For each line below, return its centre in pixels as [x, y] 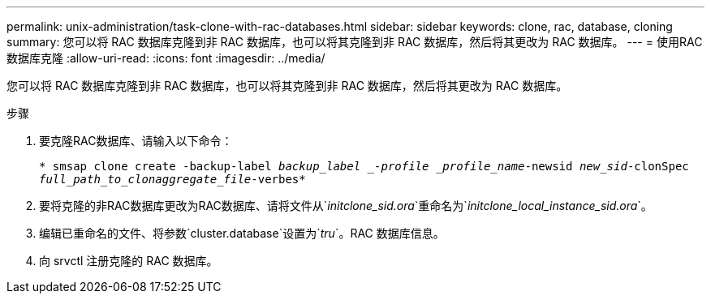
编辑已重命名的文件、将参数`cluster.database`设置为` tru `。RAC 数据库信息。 [242, 233]
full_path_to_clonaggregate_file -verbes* [172, 179]
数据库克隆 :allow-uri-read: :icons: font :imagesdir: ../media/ [166, 58]
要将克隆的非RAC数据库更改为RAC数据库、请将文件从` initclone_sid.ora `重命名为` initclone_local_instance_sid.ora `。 [346, 206]
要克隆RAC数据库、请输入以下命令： [136, 141]
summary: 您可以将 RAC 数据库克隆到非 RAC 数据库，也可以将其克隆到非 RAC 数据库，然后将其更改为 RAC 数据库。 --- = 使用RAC [355, 42]
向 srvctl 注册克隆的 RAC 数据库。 [129, 261]
